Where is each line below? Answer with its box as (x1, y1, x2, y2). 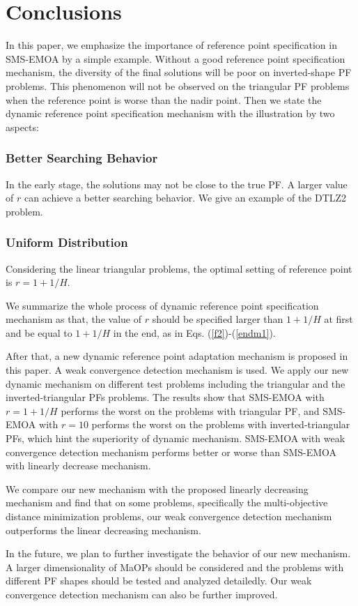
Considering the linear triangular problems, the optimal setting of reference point (6, 261, 352, 275)
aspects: (6, 119, 39, 134)
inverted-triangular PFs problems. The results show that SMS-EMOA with (6, 390, 325, 404)
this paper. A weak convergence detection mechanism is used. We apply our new (6, 363, 349, 377)
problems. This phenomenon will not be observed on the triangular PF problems (6, 78, 350, 93)
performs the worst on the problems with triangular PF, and (61, 403, 320, 418)
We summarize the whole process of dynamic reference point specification (6, 298, 319, 312)
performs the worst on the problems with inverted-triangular (91, 417, 350, 432)
